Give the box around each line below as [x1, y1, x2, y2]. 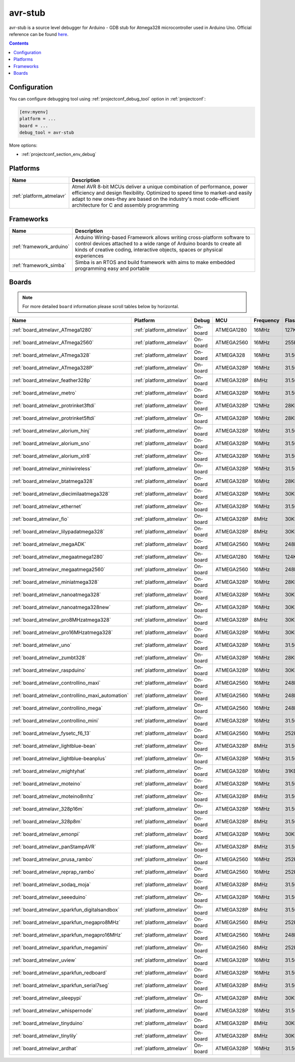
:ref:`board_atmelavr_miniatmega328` [12, 578, 99, 585]
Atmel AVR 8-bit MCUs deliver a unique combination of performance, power [72, 183, 248, 190]
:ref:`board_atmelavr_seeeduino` [12, 893, 87, 900]
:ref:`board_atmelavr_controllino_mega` [12, 704, 103, 711]
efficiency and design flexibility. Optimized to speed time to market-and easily [72, 189, 252, 196]
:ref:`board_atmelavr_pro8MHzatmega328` [12, 616, 111, 623]
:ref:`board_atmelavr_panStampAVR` [12, 843, 96, 850]
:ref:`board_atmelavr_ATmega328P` [12, 364, 94, 371]
